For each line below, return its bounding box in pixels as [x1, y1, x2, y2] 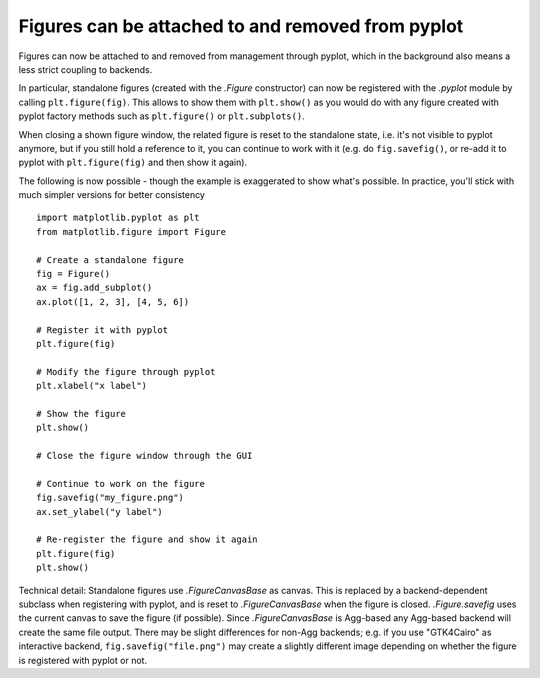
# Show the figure [36, 408, 127, 419]
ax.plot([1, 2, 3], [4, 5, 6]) [36, 296, 190, 307]
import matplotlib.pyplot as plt [36, 212, 200, 224]
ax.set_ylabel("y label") [36, 506, 164, 517]
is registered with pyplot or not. [18, 654, 148, 666]
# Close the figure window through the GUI [36, 450, 253, 462]
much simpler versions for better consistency [18, 189, 205, 201]
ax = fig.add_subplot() [36, 282, 153, 294]
